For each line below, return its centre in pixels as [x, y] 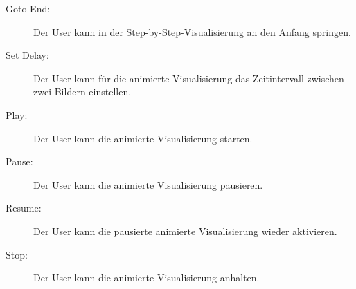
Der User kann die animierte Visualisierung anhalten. [146, 278]
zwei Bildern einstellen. [82, 92]
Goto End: [28, 8]
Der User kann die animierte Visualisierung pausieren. [148, 184]
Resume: [24, 208]
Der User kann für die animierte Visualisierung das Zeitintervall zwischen [189, 78]
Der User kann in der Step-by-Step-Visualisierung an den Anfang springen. [192, 31]
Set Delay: [27, 55]
